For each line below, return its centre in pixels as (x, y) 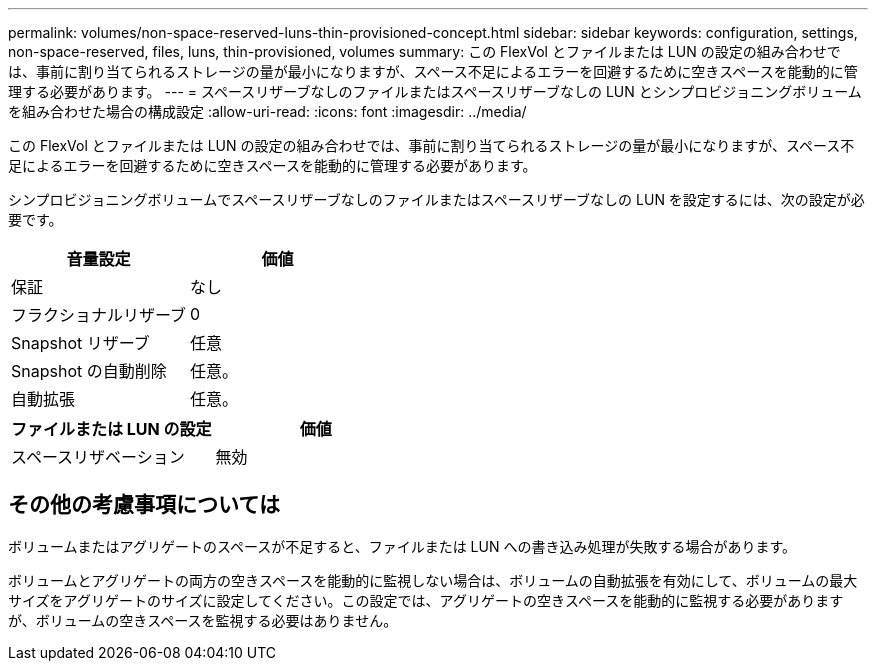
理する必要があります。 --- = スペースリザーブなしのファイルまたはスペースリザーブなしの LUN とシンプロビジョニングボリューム (435, 91)
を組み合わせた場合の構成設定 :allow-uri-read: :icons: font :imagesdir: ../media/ (267, 111)
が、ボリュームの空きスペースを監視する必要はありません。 (203, 620)
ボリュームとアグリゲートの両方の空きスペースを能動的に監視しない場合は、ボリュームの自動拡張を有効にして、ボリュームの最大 (433, 580)
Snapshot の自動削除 (89, 371)
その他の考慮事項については (144, 505)
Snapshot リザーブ (80, 343)
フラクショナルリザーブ (99, 315)
